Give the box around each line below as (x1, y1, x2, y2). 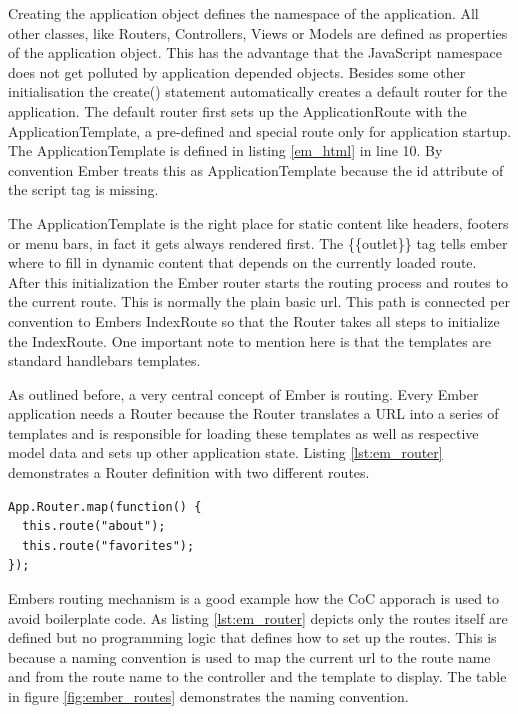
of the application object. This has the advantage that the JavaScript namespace (8, 42, 502, 63)
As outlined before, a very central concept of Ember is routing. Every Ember (8, 383, 479, 404)
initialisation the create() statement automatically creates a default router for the (8, 81, 507, 102)
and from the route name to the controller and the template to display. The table (8, 666, 507, 687)
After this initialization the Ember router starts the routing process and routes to (8, 271, 508, 292)
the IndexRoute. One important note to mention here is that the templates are (8, 330, 492, 351)
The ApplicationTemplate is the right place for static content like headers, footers (8, 212, 509, 233)
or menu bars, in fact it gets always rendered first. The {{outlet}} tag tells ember (8, 232, 508, 253)
